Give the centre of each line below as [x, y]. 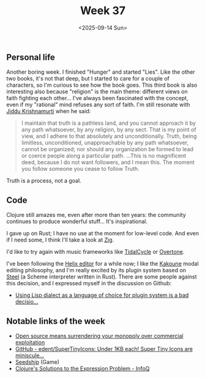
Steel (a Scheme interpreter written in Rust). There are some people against [102, 277]
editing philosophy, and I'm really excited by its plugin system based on [96, 270]
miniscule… [30, 355]
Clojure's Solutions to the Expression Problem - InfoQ [82, 368]
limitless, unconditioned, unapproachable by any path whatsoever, [105, 143]
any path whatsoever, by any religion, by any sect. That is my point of [109, 130]
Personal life [31, 57]
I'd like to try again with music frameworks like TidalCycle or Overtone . [95, 252]
